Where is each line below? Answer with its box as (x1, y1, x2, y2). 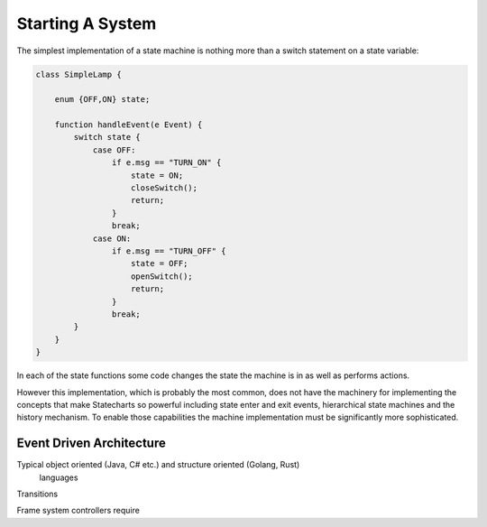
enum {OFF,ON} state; (54, 95, 151, 105)
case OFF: (92, 144, 136, 155)
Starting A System (16, 14, 157, 33)
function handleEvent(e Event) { (54, 120, 203, 130)
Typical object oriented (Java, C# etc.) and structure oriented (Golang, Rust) (16, 459, 300, 470)
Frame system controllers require (16, 505, 140, 516)
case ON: (92, 233, 132, 244)
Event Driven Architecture (16, 436, 166, 451)
